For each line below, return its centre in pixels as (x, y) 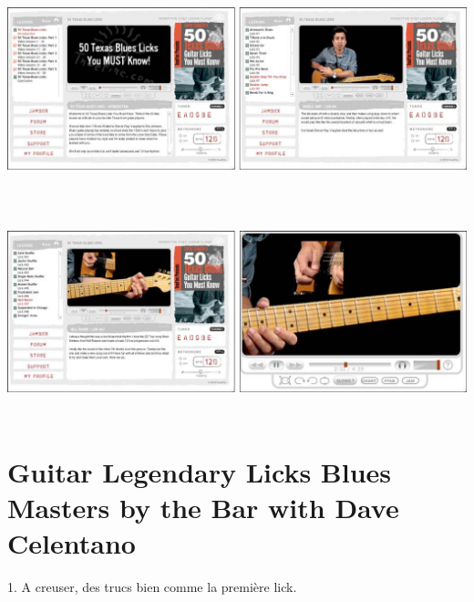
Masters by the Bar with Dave (203, 508)
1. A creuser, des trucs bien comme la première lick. (152, 587)
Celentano (72, 543)
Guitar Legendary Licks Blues (200, 472)
